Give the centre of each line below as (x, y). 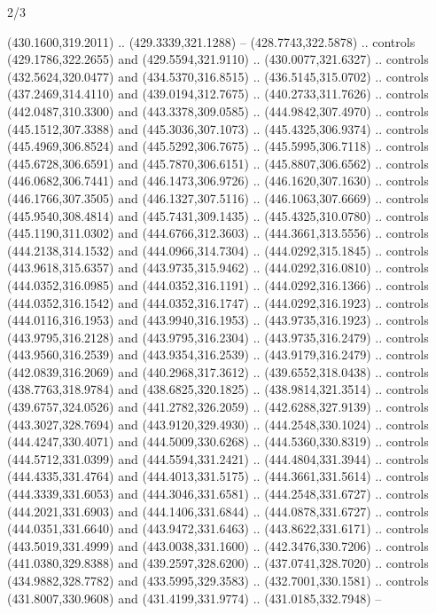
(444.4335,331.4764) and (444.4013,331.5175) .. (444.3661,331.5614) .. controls (218, 476)
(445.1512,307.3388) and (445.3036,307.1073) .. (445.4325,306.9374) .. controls (218, 128)
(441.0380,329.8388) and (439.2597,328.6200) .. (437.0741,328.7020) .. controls (218, 563)
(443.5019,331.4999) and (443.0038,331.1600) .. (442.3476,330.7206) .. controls (218, 545)
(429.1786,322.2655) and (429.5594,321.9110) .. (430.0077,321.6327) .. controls (218, 59)
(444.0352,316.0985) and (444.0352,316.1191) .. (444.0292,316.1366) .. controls (218, 284)
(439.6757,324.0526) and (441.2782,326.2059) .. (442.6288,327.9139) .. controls (218, 407)
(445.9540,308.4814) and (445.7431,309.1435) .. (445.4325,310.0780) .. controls (218, 215)
